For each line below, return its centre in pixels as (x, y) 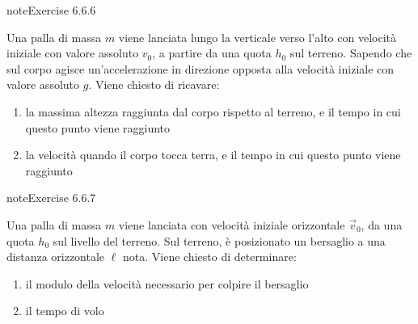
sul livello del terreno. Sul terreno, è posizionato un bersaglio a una (219, 240)
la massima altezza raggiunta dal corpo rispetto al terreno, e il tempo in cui (213, 111)
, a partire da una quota (212, 53)
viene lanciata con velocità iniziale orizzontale (232, 224)
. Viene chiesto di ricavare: (154, 84)
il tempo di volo (65, 311)
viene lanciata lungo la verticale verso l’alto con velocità (257, 37)
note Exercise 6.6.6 (51, 10)
